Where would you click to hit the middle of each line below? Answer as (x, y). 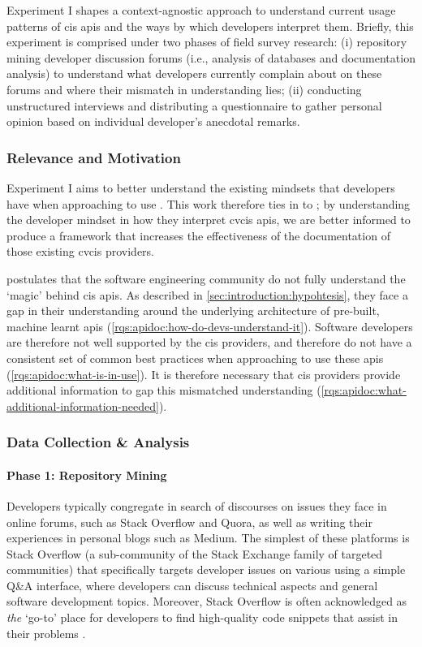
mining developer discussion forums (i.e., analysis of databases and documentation (211, 57)
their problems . (46, 633)
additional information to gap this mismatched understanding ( (164, 390)
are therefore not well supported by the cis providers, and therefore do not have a (209, 342)
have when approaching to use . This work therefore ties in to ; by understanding (209, 203)
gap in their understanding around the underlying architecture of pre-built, (193, 311)
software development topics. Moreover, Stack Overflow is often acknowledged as (207, 601)
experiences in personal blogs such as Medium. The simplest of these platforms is (208, 538)
